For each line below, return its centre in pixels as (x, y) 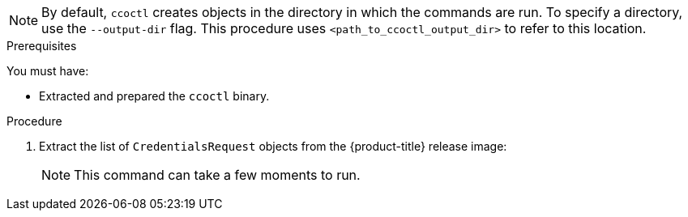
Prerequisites (42, 46)
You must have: (48, 71)
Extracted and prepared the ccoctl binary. (154, 96)
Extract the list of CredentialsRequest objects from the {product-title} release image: (273, 146)
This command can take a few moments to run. (217, 175)
